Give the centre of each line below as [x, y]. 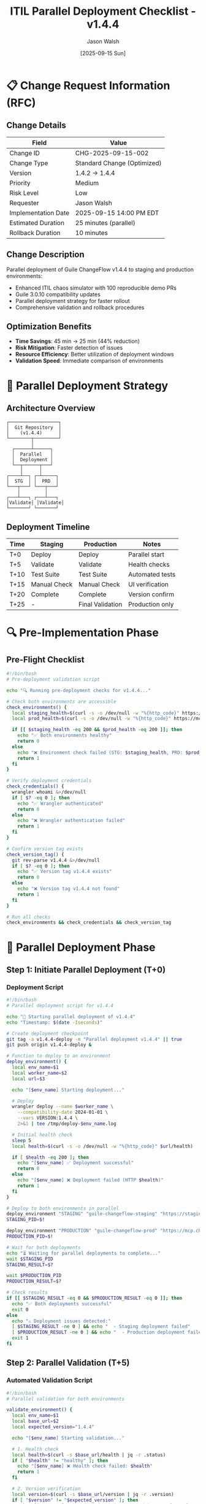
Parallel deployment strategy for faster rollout [72, 301]
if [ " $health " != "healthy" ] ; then [60, 1460]
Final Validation [101, 604]
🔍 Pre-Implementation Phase [83, 633]
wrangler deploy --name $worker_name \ [63, 1107]
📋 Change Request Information [88, 86]
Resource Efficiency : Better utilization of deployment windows [95, 355]
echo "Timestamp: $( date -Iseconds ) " [55, 1022]
